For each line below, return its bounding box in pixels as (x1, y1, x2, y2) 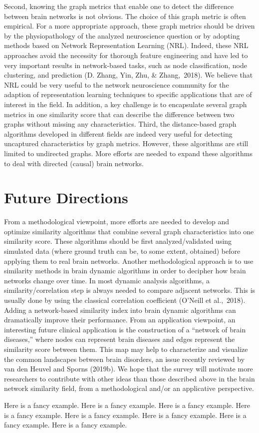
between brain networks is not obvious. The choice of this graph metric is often (4, 11, 246, 21)
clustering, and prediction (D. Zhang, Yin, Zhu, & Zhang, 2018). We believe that (4, 70, 253, 80)
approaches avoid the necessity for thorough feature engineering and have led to (4, 50, 248, 60)
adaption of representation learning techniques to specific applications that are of (4, 89, 252, 100)
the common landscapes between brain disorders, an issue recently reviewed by (4, 353, 245, 364)
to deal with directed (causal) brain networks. (4, 158, 144, 168)
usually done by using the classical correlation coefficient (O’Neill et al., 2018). (4, 294, 246, 305)
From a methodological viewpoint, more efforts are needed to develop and (4, 216, 230, 227)
